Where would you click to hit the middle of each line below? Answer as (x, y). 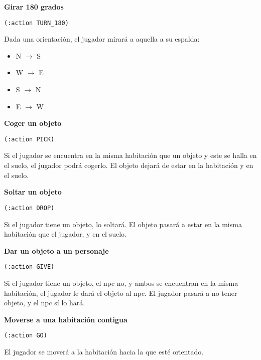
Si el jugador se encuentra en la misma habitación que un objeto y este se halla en (130, 155)
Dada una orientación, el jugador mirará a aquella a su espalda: (102, 39)
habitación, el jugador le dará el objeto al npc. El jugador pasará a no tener (121, 293)
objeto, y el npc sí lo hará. (45, 303)
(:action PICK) (29, 139)
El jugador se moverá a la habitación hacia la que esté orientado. (104, 351)
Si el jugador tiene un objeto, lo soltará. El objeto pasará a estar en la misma (123, 224)
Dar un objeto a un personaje (56, 250)
